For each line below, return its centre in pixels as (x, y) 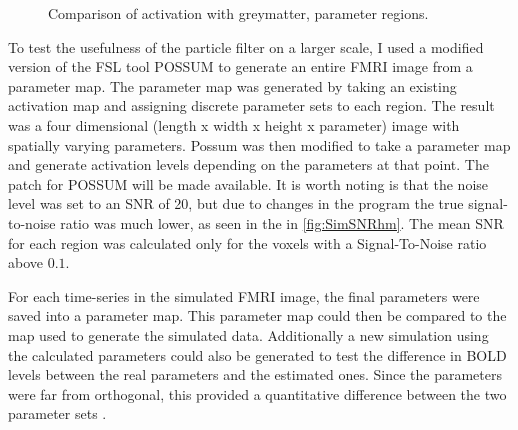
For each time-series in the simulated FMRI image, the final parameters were (244, 295)
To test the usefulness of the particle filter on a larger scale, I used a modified (246, 46)
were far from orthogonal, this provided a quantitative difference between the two (257, 393)
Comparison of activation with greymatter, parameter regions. (238, 13)
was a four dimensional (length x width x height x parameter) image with (234, 124)
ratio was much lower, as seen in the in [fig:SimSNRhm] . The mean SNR (282, 222)
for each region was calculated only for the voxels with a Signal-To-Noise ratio (247, 242)
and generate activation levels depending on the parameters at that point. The (248, 164)
